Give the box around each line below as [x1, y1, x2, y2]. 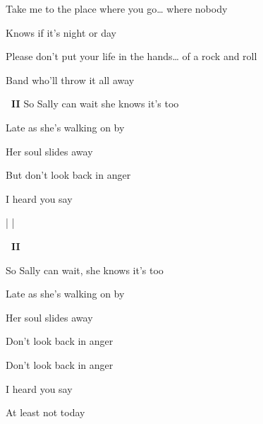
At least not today [6, 405, 85, 420]
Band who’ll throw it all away [6, 72, 135, 87]
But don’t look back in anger [6, 167, 131, 182]
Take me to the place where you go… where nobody [6, 1, 228, 16]
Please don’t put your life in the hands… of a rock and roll [6, 49, 257, 64]
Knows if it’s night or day [6, 25, 116, 40]
